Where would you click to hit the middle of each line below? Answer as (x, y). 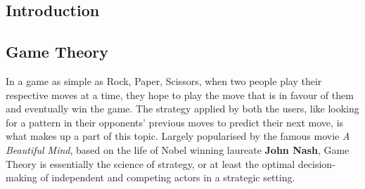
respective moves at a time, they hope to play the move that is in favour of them (180, 94)
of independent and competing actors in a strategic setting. (168, 177)
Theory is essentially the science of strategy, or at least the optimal (151, 163)
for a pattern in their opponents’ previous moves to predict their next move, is (175, 122)
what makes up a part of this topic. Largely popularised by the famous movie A (178, 136)
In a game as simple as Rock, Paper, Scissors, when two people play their (164, 80)
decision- (316, 163)
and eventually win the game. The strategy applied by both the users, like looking (182, 109)
